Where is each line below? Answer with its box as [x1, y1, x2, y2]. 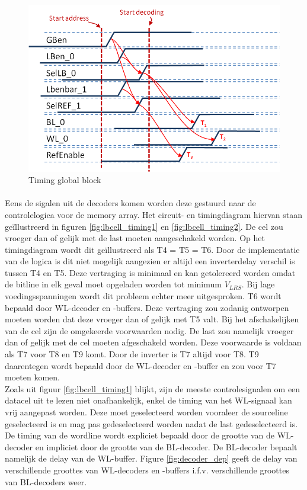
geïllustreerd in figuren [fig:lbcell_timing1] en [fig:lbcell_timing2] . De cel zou [5, 220, 283, 232]
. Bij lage [241, 278, 275, 290]
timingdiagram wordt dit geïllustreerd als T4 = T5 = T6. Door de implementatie [5, 243, 300, 255]
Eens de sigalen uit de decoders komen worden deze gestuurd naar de [5, 197, 256, 209]
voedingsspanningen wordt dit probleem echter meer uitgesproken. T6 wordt [5, 290, 282, 302]
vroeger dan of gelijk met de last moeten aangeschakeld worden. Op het [5, 232, 265, 244]
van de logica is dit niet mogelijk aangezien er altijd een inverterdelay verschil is [5, 255, 295, 267]
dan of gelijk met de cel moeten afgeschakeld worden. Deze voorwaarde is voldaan [5, 336, 302, 348]
